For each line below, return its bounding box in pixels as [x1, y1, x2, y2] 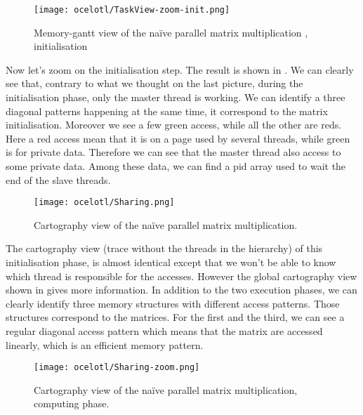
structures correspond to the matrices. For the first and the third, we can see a [6, 310, 345, 324]
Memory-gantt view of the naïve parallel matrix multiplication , [34, 25, 308, 39]
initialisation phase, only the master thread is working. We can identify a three [6, 90, 345, 105]
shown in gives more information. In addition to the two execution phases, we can [6, 282, 357, 297]
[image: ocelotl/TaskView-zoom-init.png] [34, 5, 230, 15]
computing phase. [34, 396, 110, 411]
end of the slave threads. [6, 172, 111, 187]
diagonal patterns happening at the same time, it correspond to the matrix [6, 103, 328, 118]
